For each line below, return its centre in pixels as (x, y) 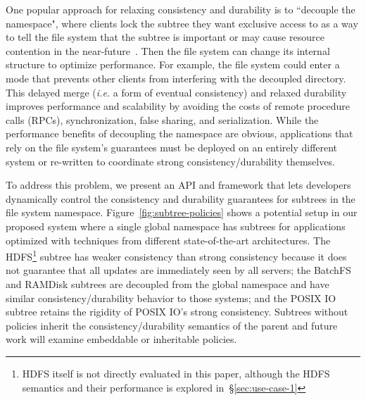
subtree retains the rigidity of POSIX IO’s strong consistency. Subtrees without (177, 312)
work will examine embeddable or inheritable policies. (121, 339)
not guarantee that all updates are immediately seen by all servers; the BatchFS (178, 270)
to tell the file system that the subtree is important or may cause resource (165, 37)
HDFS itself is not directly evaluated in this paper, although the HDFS (176, 373)
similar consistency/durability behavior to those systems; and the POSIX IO (171, 298)
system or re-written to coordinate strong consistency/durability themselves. (170, 161)
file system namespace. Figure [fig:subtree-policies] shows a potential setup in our (182, 212)
